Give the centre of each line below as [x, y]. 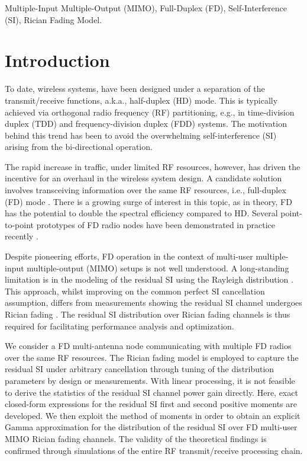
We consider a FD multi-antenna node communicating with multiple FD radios [148, 346]
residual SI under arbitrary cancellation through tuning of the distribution [140, 369]
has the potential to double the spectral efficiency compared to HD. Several [141, 213]
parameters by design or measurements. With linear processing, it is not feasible [150, 380]
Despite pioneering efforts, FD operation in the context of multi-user [129, 256]
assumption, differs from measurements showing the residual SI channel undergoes [153, 302]
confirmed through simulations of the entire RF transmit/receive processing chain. [154, 450]
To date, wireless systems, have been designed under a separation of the [135, 89]
